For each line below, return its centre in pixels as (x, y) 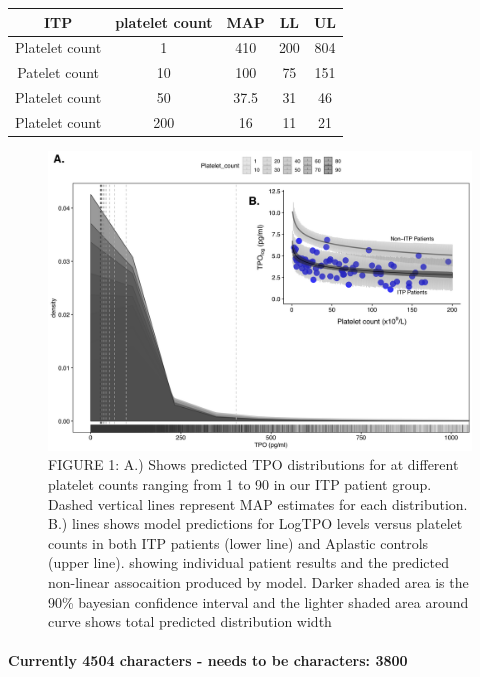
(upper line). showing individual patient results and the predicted (248, 562)
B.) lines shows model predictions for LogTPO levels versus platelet (255, 523)
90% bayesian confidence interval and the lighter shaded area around (258, 601)
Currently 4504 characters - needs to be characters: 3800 (208, 660)
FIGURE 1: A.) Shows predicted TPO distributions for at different (253, 464)
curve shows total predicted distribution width (190, 621)
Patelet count (58, 72)
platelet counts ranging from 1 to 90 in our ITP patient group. (240, 483)
